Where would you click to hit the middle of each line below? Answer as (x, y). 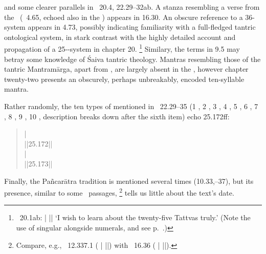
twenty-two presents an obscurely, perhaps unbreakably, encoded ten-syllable (124, 79)
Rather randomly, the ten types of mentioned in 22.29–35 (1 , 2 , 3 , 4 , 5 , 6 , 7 (131, 106)
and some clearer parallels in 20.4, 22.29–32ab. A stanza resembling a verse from (132, 7)
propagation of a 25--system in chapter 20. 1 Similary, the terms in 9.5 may (122, 48)
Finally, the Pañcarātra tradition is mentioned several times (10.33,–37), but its (129, 181)
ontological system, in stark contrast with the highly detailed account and (120, 37)
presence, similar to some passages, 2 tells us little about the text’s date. (119, 192)
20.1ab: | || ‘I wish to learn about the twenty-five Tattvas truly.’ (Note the (135, 217)
